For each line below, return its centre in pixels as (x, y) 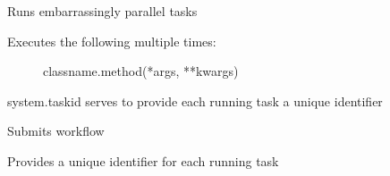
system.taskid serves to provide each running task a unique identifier (195, 101)
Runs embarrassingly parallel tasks (102, 11)
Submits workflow (56, 131)
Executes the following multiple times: (112, 41)
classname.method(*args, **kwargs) (141, 71)
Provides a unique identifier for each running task (143, 160)
